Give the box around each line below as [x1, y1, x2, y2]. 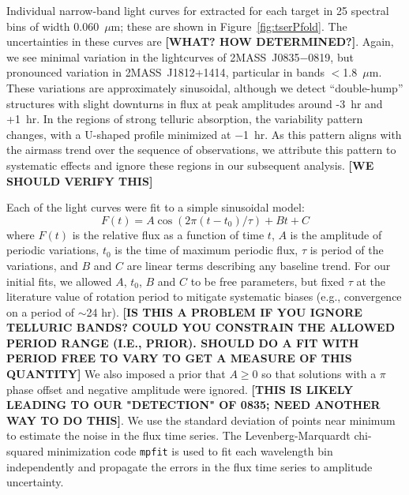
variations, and [6, 257, 78, 273]
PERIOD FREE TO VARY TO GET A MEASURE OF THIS [6, 350, 352, 366]
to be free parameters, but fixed [190, 272, 344, 289]
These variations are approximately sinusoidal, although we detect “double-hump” [6, 79, 403, 96]
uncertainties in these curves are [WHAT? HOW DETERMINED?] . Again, [6, 33, 394, 50]
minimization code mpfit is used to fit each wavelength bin [47, 443, 333, 459]
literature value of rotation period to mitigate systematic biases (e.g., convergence [6, 288, 402, 305]
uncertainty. [6, 474, 64, 490]
